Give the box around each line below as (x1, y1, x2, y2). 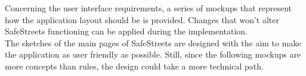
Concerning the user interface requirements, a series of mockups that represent (5, 2, 292, 14)
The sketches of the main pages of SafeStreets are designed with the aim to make (5, 36, 301, 49)
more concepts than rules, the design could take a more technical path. (5, 59, 264, 72)
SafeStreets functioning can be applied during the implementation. (5, 25, 248, 37)
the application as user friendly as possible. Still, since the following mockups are (5, 48, 301, 61)
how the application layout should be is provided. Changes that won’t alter (5, 13, 280, 26)
